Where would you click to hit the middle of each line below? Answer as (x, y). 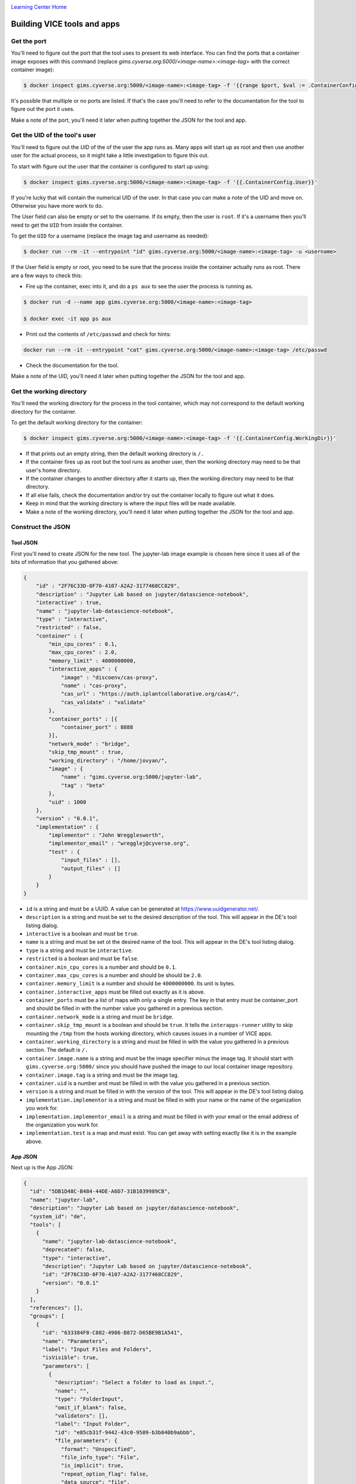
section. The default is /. (57, 1050)
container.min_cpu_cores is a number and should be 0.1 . (101, 967)
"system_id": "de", (58, 1216)
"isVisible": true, (71, 1358)
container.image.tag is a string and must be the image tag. (102, 1075)
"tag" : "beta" (83, 785)
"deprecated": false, (74, 1250)
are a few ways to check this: (47, 275)
